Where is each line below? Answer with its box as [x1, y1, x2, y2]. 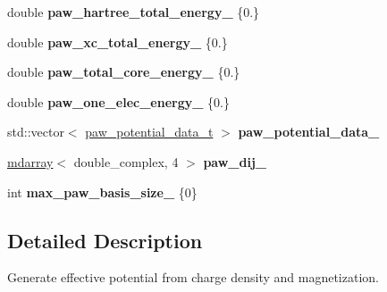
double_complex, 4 [73, 152, 179, 171]
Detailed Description [7, 226, 203, 254]
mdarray [7, 152, 54, 171]
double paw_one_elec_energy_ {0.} [7, 92, 230, 111]
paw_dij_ [203, 152, 267, 171]
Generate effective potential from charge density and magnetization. [7, 268, 379, 287]
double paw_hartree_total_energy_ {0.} [7, 3, 260, 21]
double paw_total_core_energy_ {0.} [7, 63, 240, 81]
